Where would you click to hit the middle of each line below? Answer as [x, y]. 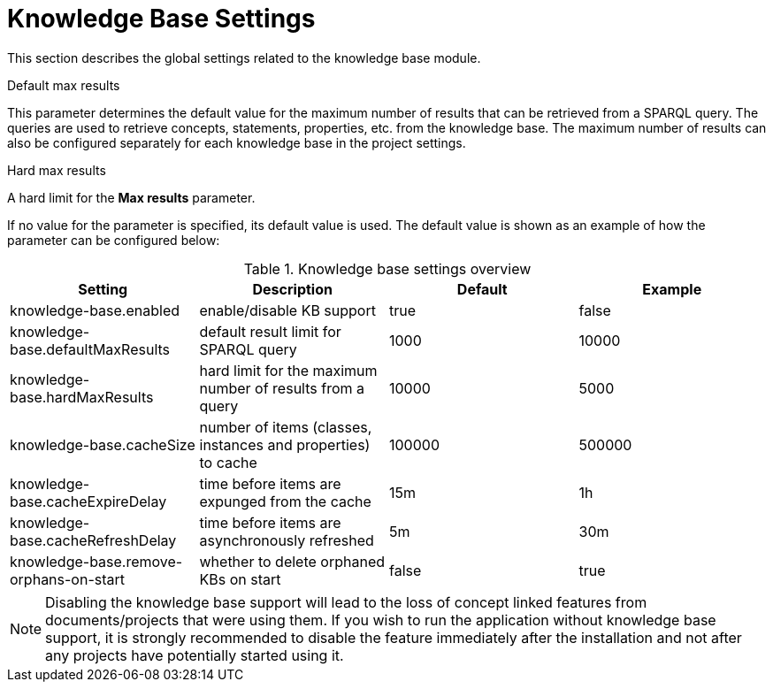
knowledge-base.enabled [95, 310]
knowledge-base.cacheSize [103, 444]
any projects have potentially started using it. [195, 655]
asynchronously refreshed [287, 540]
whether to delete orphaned [292, 561]
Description [292, 289]
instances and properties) [285, 444]
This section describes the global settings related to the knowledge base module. [244, 57]
